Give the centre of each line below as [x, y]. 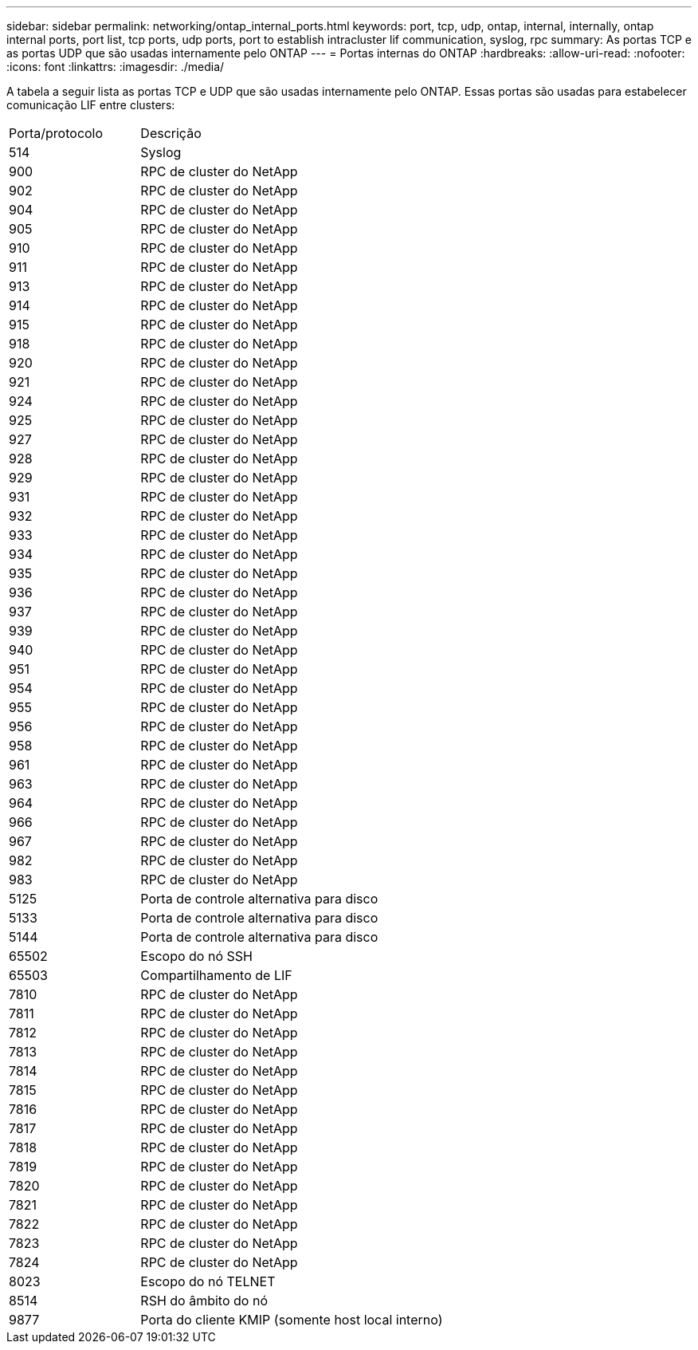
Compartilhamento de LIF [216, 975]
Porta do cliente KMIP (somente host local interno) [292, 1320]
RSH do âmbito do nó [204, 1301]
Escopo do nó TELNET [208, 1281]
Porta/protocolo [56, 133]
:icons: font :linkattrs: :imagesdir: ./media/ [116, 67]
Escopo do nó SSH [196, 956]
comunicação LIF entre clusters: [91, 105]
